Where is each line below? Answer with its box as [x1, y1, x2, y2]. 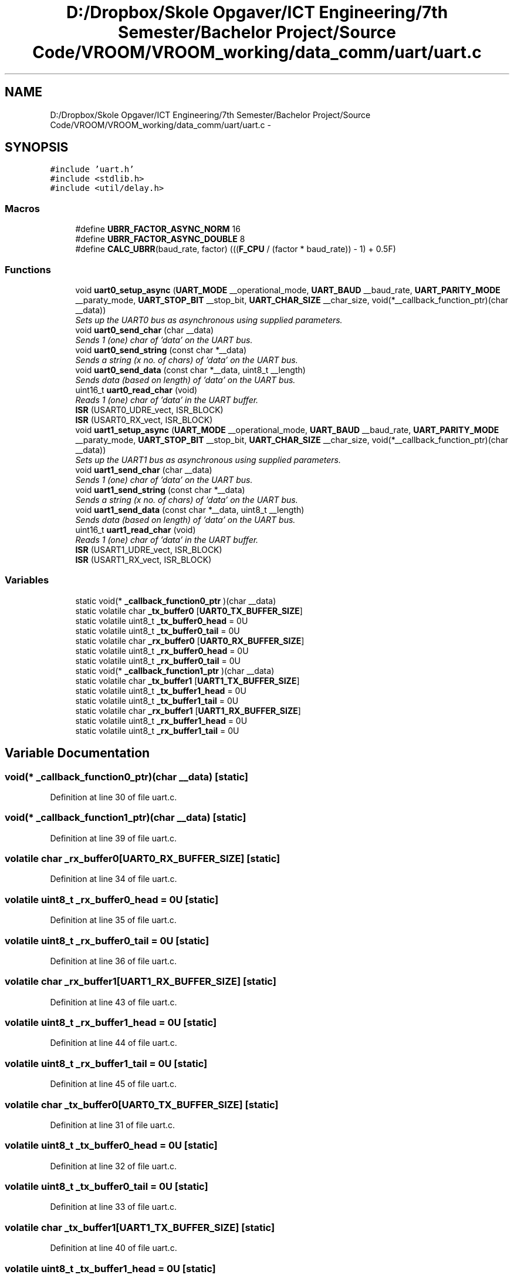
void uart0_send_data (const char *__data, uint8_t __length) [75, 364, 306, 375]
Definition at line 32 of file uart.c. [50, 1160, 177, 1171]
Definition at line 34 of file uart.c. [50, 874, 177, 884]
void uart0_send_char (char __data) [75, 324, 214, 335]
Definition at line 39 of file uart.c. [50, 833, 177, 843]
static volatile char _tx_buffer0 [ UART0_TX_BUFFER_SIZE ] [75, 605, 303, 616]
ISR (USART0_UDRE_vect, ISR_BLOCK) [75, 404, 224, 415]
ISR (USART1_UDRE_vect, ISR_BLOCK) [75, 544, 222, 555]
